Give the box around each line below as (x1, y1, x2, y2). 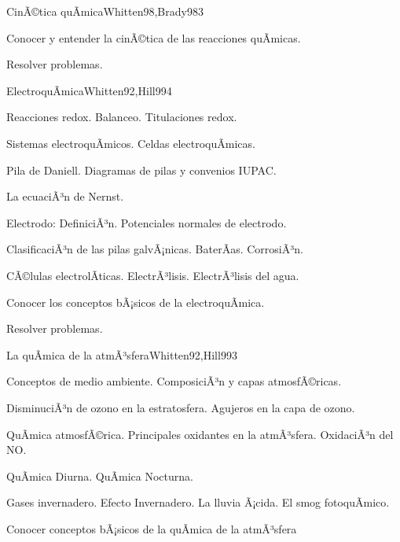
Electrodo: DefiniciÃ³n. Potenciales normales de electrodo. (6, 214, 287, 230)
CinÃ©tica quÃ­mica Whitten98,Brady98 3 (6, 3, 204, 19)
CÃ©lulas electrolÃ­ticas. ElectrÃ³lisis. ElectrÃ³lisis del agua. (6, 267, 299, 283)
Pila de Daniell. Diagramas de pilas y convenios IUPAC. (6, 161, 277, 178)
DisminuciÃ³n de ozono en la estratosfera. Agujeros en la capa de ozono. (6, 399, 355, 415)
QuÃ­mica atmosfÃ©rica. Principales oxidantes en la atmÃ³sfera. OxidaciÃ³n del (6, 426, 394, 442)
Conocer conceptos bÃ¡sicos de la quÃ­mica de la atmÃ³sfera (6, 520, 297, 536)
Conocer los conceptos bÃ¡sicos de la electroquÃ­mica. (6, 293, 265, 310)
